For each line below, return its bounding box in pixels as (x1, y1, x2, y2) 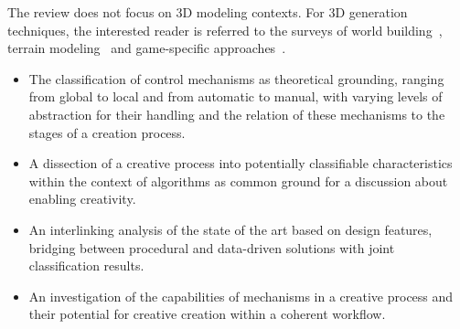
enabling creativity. (28, 189, 136, 208)
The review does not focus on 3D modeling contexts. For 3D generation (7, 3, 408, 21)
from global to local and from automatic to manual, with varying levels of (28, 87, 443, 106)
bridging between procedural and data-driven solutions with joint (28, 238, 395, 257)
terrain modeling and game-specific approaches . (7, 38, 286, 58)
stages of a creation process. (28, 122, 186, 142)
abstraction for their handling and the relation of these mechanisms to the (28, 104, 445, 123)
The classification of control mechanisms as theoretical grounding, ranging (28, 69, 444, 88)
